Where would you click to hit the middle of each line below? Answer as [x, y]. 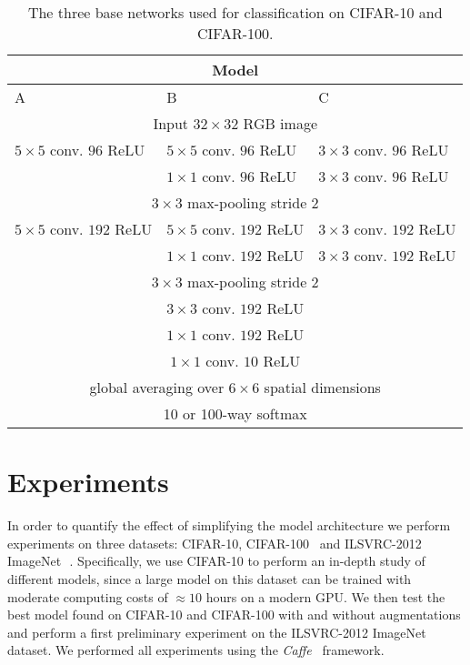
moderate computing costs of [88, 596]
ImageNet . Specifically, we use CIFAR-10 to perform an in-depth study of [216, 561]
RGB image [280, 123]
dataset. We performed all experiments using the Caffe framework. [196, 650]
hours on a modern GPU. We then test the [325, 596]
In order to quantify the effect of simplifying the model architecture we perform [229, 525]
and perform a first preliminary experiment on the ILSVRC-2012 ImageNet [217, 632]
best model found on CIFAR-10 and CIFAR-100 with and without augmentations [234, 615]
